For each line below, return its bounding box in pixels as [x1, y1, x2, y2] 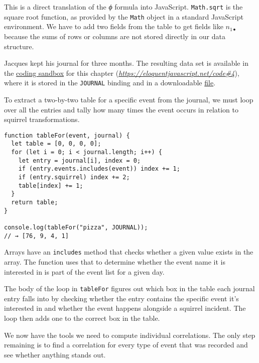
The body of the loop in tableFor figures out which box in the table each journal [4, 283, 255, 294]
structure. [4, 41, 34, 51]
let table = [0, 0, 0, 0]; [11, 140, 101, 148]
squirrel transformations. [4, 114, 80, 125]
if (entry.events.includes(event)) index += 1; [18, 165, 180, 173]
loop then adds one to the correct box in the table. [4, 312, 160, 323]
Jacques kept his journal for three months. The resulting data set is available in [4, 58, 248, 68]
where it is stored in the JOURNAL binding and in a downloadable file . [4, 77, 216, 88]
